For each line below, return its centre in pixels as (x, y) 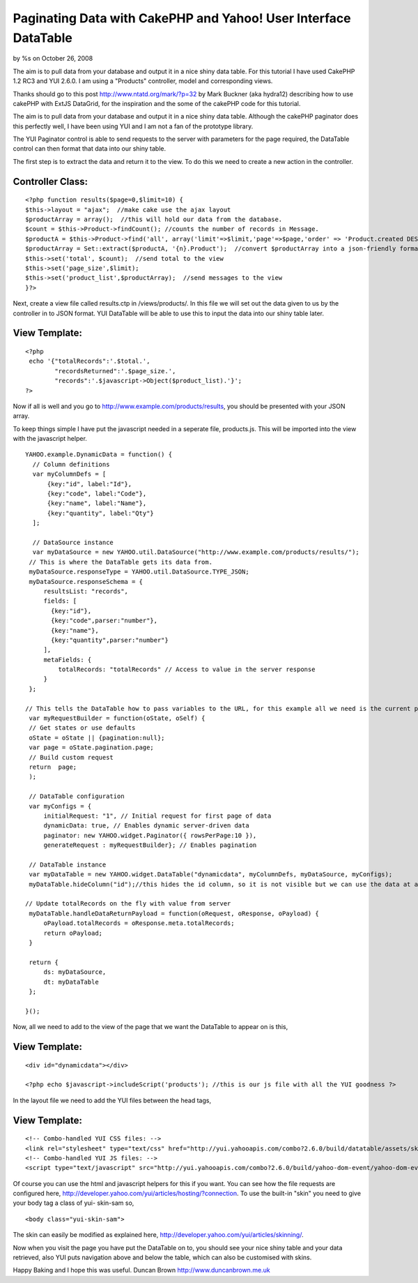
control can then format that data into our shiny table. (90, 149)
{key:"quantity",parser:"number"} (110, 640)
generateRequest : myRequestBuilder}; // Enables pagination (150, 845)
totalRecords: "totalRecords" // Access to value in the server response (187, 669)
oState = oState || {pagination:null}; (97, 737)
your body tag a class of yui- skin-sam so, (73, 1203)
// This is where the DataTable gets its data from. (121, 562)
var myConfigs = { (60, 806)
